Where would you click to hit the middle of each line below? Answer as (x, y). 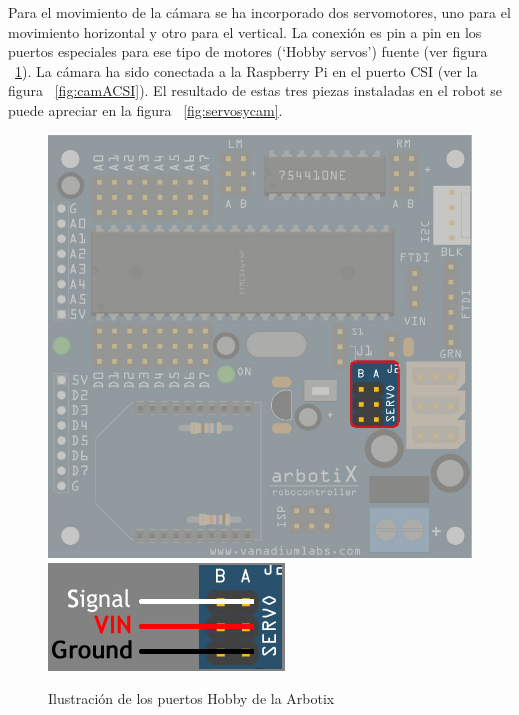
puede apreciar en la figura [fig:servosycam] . (145, 109)
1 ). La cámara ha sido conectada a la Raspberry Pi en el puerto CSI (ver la (246, 70)
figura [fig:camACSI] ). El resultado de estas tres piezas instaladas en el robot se (255, 90)
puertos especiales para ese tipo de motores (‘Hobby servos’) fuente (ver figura (248, 51)
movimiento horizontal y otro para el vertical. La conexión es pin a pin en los (245, 31)
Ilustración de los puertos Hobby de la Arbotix (191, 698)
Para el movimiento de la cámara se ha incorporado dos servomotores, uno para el (259, 12)
